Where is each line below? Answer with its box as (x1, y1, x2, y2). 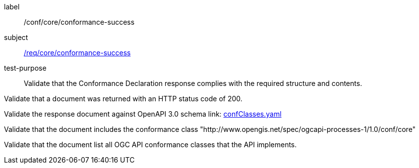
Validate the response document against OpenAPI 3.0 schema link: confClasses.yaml (4, 110, 282, 118)
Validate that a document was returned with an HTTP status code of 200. (4, 94, 242, 103)
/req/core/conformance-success (24, 48, 131, 57)
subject (4, 33, 28, 42)
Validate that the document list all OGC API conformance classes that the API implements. (4, 140, 297, 149)
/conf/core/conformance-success (24, 18, 135, 26)
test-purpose (4, 64, 47, 72)
